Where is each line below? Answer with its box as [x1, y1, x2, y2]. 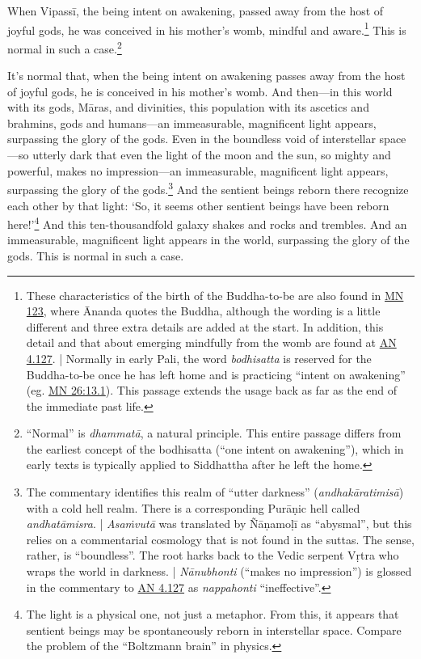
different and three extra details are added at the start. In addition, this [26, 318, 384, 335]
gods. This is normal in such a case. [7, 247, 184, 264]
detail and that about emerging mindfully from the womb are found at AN [26, 334, 397, 351]
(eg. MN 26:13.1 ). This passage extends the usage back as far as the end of [26, 382, 398, 399]
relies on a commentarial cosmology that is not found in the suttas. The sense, [26, 530, 415, 547]
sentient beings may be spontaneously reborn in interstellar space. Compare [26, 621, 402, 638]
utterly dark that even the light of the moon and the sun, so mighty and [32, 146, 391, 163]
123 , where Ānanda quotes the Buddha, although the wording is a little [26, 302, 381, 319]
